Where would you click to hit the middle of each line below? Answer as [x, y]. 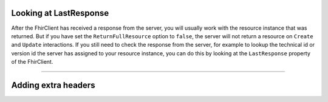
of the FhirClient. [32, 62]
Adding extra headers [53, 85]
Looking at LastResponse [60, 13]
